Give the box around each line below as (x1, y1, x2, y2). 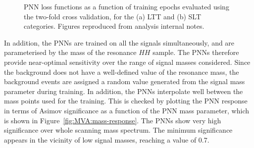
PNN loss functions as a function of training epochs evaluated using (24, 1, 229, 11)
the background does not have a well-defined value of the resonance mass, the (4, 66, 239, 77)
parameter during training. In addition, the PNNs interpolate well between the (4, 86, 243, 96)
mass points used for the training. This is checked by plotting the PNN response (4, 96, 248, 106)
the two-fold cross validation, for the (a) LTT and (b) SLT (24, 11, 202, 21)
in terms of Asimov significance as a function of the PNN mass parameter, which (4, 105, 250, 115)
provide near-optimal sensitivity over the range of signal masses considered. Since (4, 56, 251, 67)
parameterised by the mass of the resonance (4, 47, 137, 57)
